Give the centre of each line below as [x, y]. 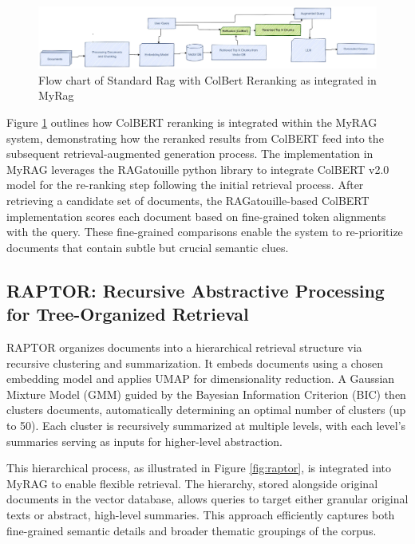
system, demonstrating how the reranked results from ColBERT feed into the [195, 138]
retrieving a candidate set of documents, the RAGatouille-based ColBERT [188, 200]
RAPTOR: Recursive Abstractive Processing [196, 290]
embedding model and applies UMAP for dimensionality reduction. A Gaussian [201, 378]
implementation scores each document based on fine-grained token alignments [196, 216]
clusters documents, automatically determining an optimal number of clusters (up [206, 410]
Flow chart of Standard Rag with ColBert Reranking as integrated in [207, 79]
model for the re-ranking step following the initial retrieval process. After [185, 185]
